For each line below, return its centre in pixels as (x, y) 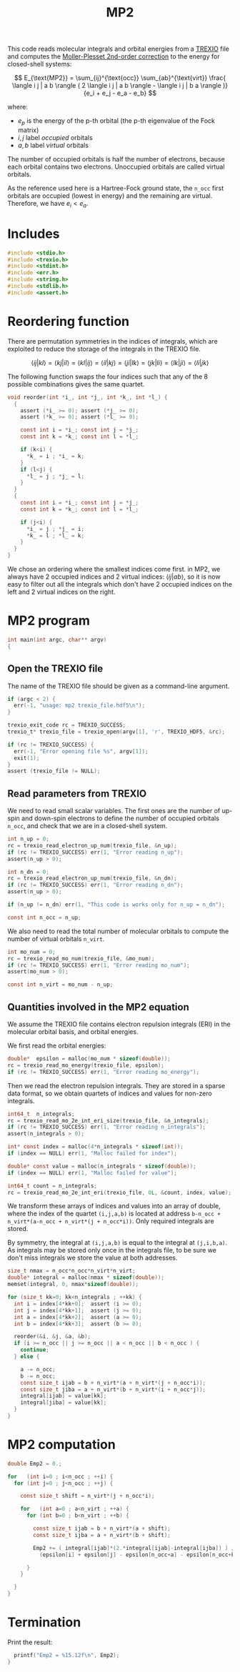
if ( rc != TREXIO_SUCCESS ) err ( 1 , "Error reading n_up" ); (95, 852)
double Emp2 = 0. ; (35, 1463)
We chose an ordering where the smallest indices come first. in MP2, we (114, 569)
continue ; (35, 1350)
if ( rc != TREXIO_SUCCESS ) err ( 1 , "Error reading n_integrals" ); (106, 1127)
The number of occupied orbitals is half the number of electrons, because (116, 159)
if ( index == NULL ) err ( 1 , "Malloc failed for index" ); (92, 1154)
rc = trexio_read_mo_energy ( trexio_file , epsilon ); (86, 1065)
